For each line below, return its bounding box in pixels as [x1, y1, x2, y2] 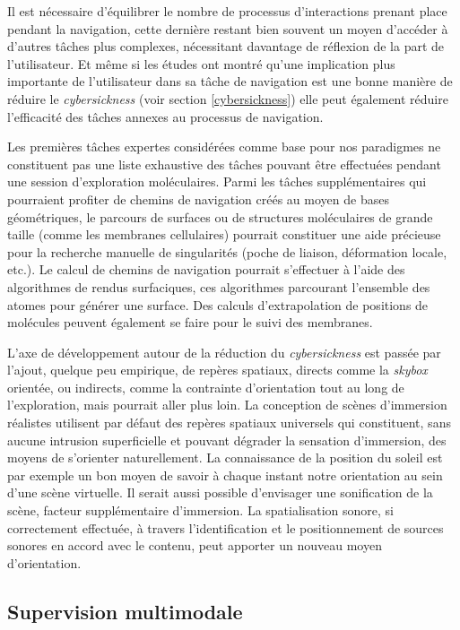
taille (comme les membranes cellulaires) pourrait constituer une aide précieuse [7, 225, 441, 244]
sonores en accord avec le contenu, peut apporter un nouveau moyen [7, 536, 382, 555]
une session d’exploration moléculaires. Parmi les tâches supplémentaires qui [7, 172, 427, 191]
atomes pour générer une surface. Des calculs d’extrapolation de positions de [7, 295, 429, 314]
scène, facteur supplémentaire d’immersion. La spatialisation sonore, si [7, 501, 394, 520]
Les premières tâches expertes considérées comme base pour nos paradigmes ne [7, 137, 441, 156]
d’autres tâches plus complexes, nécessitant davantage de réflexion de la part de [7, 37, 445, 56]
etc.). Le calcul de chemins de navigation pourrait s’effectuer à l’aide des [7, 260, 405, 279]
